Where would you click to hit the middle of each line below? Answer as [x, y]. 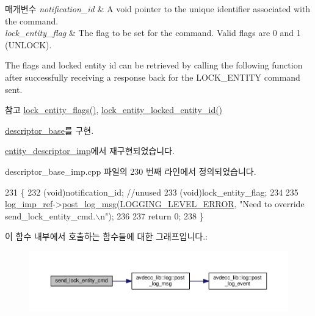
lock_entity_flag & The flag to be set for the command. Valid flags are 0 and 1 [153, 33]
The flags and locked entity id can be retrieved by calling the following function [154, 65]
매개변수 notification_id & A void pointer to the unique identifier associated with [158, 9]
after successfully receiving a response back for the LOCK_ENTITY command [153, 77]
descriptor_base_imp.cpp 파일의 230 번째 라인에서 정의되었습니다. [131, 171]
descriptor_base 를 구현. [49, 130]
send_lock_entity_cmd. [50, 215]
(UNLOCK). [28, 44]
